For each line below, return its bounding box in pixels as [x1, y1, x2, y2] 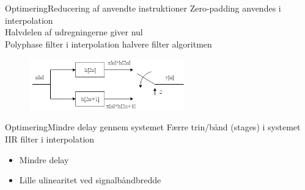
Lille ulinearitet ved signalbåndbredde [19, 174, 161, 186]
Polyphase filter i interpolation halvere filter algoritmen [5, 37, 212, 50]
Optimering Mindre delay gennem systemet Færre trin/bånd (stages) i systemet [5, 121, 301, 133]
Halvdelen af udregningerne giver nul [5, 26, 143, 38]
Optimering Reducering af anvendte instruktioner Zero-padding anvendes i [5, 2, 281, 14]
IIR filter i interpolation [5, 132, 95, 145]
